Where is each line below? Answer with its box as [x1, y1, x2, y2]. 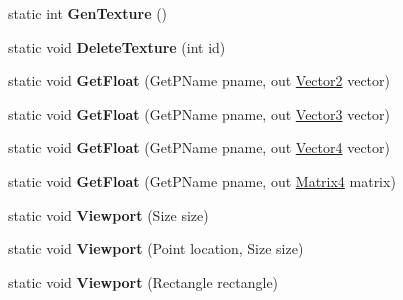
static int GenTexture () [8, 3, 168, 23]
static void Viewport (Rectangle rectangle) [8, 271, 279, 292]
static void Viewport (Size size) [8, 204, 209, 225]
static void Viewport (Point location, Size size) [8, 238, 304, 259]
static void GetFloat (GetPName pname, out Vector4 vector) [8, 137, 390, 158]
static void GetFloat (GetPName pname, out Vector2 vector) [8, 70, 390, 91]
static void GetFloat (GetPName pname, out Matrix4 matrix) [8, 170, 396, 191]
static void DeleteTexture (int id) [8, 36, 226, 57]
